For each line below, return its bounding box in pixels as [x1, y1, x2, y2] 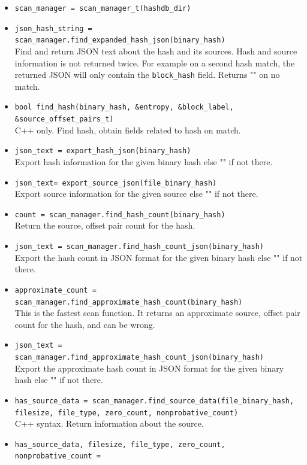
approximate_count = [14, 285, 97, 294]
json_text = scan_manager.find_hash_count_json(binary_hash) [14, 242, 264, 251]
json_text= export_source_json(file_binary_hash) [14, 178, 217, 187]
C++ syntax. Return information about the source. [14, 417, 204, 430]
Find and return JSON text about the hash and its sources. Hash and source [14, 44, 297, 57]
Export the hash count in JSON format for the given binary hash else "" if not [14, 251, 303, 263]
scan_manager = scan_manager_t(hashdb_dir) [14, 4, 191, 13]
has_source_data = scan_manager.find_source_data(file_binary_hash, [14, 396, 294, 405]
